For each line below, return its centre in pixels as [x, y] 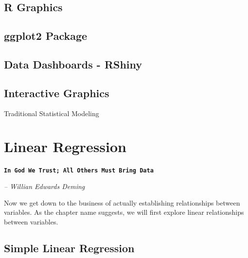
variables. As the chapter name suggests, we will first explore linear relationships [124, 212]
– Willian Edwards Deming [44, 186]
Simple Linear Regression [69, 248]
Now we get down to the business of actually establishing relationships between [122, 202]
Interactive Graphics [57, 93]
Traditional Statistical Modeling [52, 113]
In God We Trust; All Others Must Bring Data [79, 171]
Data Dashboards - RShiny [73, 64]
